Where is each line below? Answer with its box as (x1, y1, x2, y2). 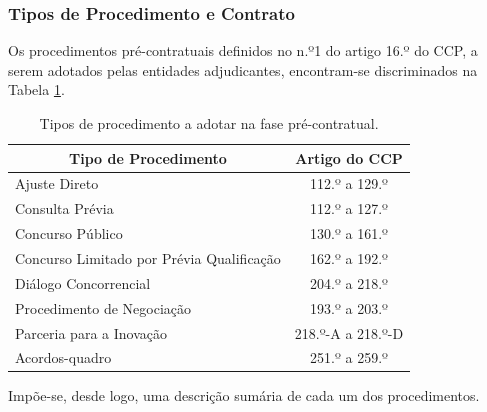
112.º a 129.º (310, 173, 388, 194)
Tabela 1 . (8, 79, 65, 100)
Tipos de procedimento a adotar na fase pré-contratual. (39, 113, 379, 133)
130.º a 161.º (310, 223, 388, 244)
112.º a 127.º (310, 198, 388, 219)
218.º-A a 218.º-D (294, 322, 404, 343)
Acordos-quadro (15, 347, 112, 368)
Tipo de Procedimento (69, 147, 227, 168)
